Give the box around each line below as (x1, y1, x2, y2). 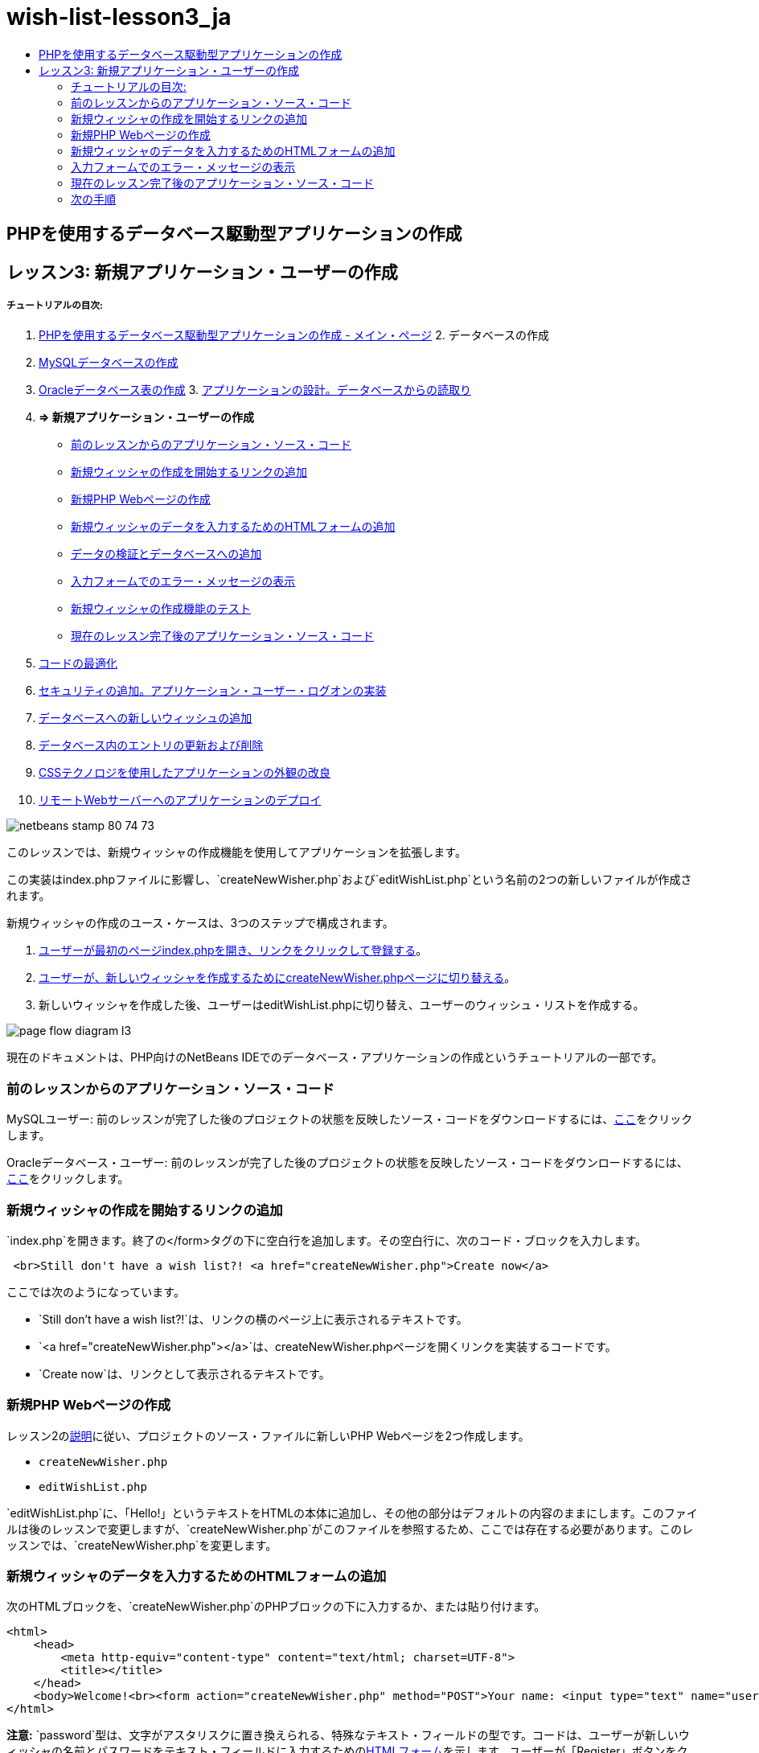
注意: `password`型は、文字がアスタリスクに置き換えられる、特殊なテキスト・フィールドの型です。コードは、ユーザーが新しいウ (6, 1728, 690, 1743)
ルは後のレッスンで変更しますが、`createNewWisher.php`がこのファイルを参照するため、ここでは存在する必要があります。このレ (6, 1521, 693, 1536)
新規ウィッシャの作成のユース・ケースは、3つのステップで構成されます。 (6, 916, 394, 930)
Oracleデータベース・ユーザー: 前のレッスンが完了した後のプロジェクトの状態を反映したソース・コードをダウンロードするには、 (6, 1156, 688, 1170)
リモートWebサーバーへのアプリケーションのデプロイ (39, 793, 322, 807)
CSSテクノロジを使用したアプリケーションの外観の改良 (39, 766, 331, 780)
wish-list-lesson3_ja (6, 3, 232, 31)
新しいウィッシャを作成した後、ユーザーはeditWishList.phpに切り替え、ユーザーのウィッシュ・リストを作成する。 (39, 998, 645, 1012)
